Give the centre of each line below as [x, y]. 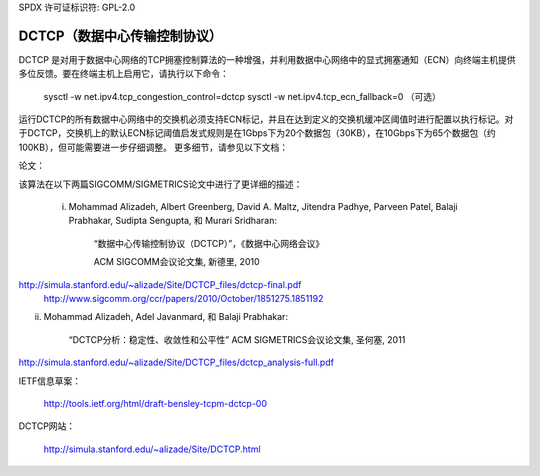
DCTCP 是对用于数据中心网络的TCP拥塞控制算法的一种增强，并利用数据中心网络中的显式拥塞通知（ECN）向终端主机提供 [267, 59]
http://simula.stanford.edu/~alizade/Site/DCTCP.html [152, 449]
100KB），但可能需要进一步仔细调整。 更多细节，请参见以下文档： [153, 147]
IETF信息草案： [50, 381]
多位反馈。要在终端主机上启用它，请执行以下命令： [123, 74]
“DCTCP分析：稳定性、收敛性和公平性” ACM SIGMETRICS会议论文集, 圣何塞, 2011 [237, 339]
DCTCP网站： [47, 426]
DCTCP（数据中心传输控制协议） [120, 35]
